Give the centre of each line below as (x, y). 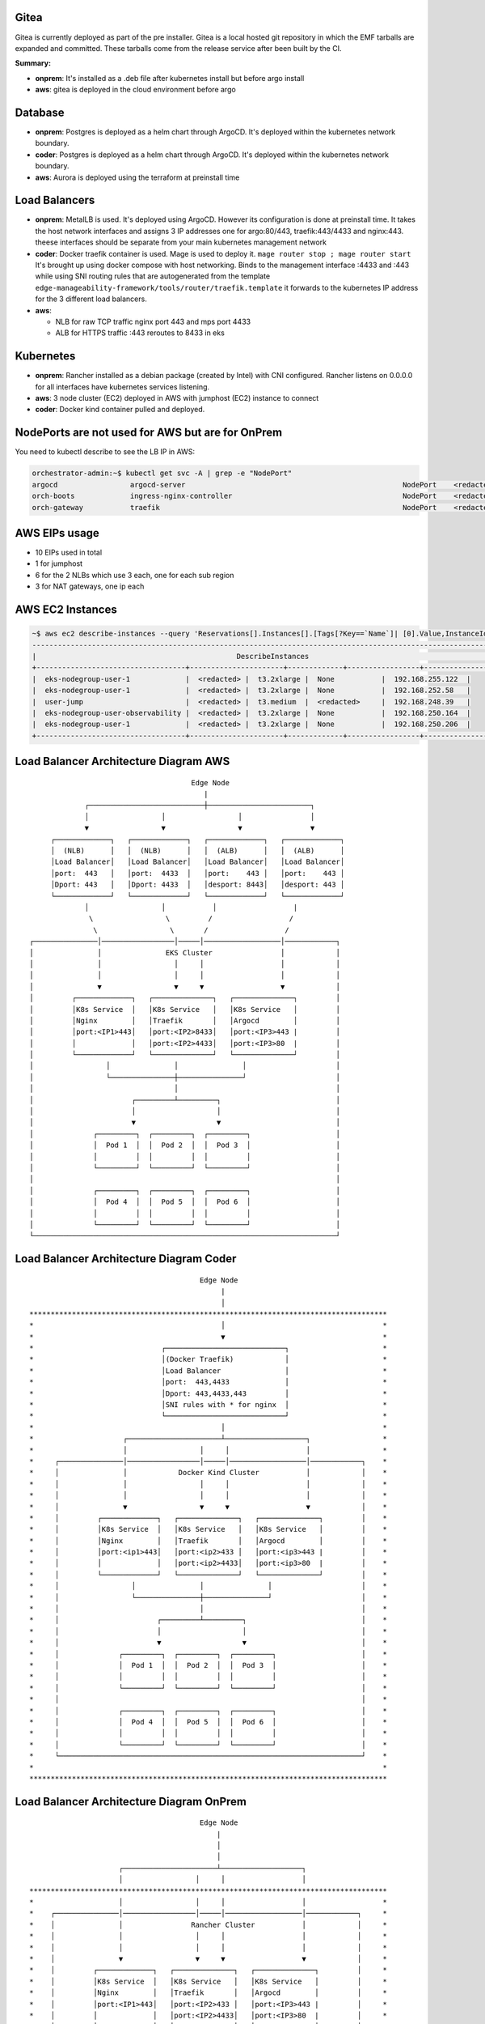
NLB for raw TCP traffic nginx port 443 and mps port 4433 (153, 321)
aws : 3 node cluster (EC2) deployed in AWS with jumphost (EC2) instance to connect (177, 398)
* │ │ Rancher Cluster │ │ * (209, 1924)
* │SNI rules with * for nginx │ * (209, 1405)
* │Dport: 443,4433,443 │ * (209, 1393)
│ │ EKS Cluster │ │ (185, 952)
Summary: (33, 63)
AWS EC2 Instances (66, 609)
